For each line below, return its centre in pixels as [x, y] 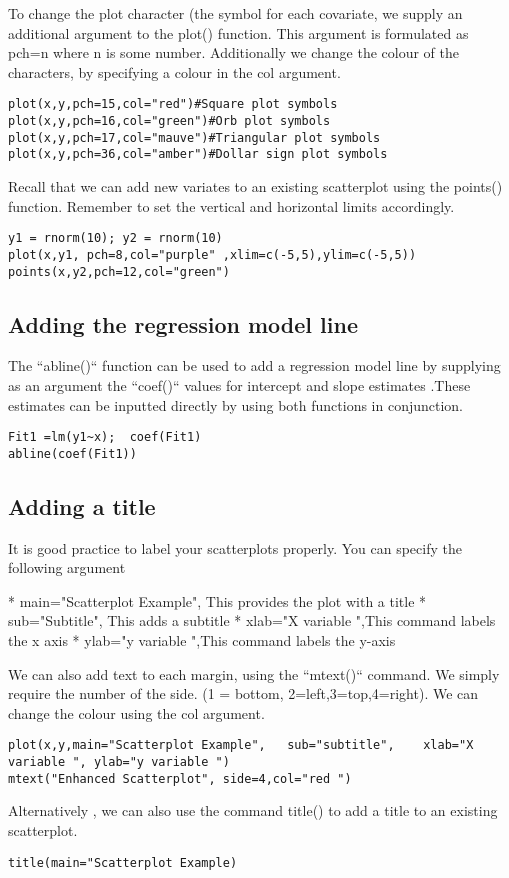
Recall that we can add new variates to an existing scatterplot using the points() [255, 186]
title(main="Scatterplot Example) [123, 862]
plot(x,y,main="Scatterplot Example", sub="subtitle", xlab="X [241, 745]
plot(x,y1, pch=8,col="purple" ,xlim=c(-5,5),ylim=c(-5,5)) [212, 254]
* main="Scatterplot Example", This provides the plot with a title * [217, 600]
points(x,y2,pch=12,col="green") [119, 271]
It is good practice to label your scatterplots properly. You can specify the [235, 547]
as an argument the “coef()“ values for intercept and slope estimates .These [239, 384]
